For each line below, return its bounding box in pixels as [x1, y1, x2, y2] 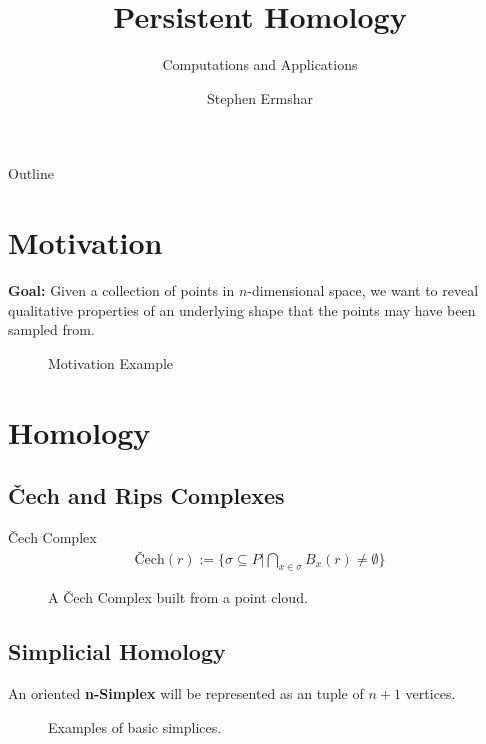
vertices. [405, 683, 456, 704]
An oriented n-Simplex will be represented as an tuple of [8, 683, 364, 704]
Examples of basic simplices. [48, 716, 222, 737]
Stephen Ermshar [206, 87, 314, 108]
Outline [8, 163, 54, 184]
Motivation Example [48, 352, 174, 373]
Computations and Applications [162, 54, 358, 75]
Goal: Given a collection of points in [8, 280, 235, 301]
